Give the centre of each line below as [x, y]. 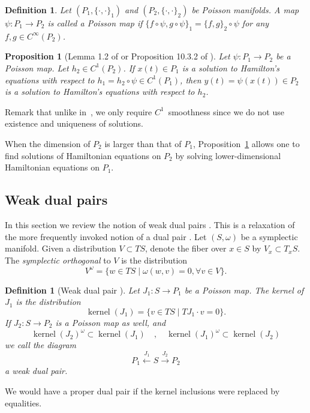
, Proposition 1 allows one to [246, 143]
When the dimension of [48, 143]
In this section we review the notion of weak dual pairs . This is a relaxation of [150, 224]
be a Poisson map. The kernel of [244, 290]
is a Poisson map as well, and [111, 322]
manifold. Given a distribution [61, 248]
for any [255, 23]
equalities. [23, 402]
